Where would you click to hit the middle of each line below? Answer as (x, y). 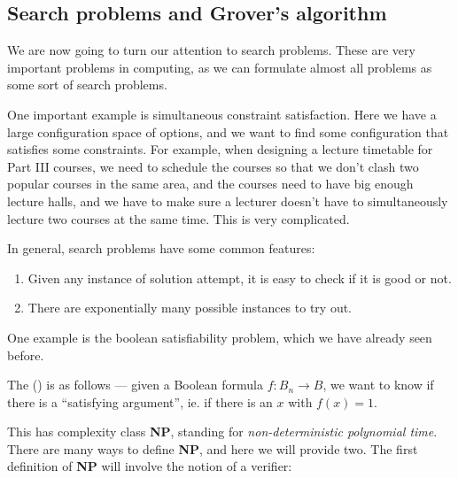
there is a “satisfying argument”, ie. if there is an (140, 401)
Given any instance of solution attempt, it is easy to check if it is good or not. (240, 278)
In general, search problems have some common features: (161, 248)
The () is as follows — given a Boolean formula (135, 385)
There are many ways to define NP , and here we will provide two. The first (213, 448)
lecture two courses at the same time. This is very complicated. (179, 218)
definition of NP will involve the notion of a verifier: (150, 466)
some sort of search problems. (87, 85)
